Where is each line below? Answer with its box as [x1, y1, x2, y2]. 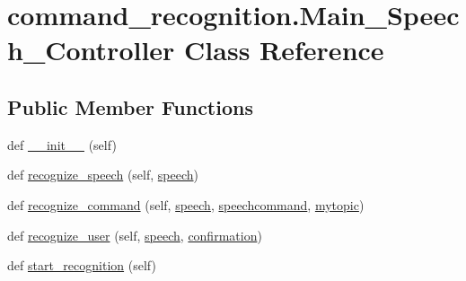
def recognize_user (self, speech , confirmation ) [7, 225, 262, 244]
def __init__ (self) [7, 135, 117, 154]
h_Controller [7, 31, 175, 68]
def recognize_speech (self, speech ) [7, 165, 198, 184]
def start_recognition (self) [7, 256, 156, 275]
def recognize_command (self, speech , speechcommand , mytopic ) [7, 195, 365, 214]
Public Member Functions [7, 92, 253, 120]
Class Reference [184, 31, 384, 68]
